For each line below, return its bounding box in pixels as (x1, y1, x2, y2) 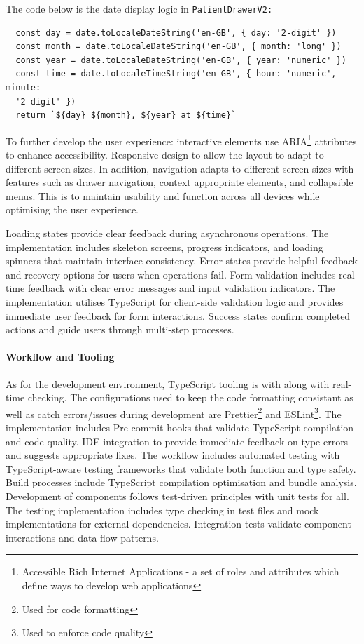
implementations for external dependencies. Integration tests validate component (6, 516, 351, 531)
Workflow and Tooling (6, 349, 115, 364)
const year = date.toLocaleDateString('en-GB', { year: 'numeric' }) (15, 55, 346, 65)
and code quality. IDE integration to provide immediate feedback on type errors (6, 434, 349, 448)
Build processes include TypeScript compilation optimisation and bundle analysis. (6, 475, 357, 490)
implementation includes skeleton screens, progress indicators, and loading (6, 239, 323, 254)
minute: (6, 83, 41, 93)
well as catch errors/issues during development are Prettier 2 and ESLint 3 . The (6, 404, 342, 421)
